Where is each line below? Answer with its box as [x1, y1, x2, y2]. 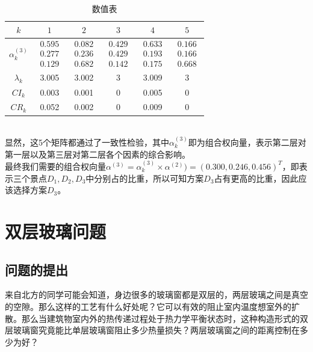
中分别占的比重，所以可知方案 [85, 171, 204, 184]
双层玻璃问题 [5, 218, 107, 243]
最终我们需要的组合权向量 [5, 159, 106, 172]
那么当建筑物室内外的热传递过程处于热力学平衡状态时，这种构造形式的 [21, 312, 300, 324]
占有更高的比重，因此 [214, 171, 299, 184]
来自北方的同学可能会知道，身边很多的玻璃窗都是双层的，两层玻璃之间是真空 [5, 288, 308, 301]
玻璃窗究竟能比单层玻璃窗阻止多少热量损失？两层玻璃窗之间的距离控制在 [13, 324, 300, 336]
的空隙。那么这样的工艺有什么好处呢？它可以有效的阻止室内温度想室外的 [5, 300, 291, 312]
